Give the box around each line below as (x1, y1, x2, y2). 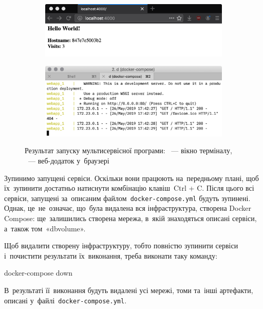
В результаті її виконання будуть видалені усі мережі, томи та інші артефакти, (4, 284, 253, 295)
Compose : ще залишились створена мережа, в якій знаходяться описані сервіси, (4, 212, 257, 223)
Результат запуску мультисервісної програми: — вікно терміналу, (25, 145, 232, 156)
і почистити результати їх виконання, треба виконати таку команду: (4, 250, 218, 261)
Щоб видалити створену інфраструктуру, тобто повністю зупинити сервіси (4, 240, 238, 251)
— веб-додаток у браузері (28, 155, 109, 166)
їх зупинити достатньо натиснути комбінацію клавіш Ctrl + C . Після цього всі (4, 183, 254, 193)
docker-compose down (4, 267, 73, 278)
